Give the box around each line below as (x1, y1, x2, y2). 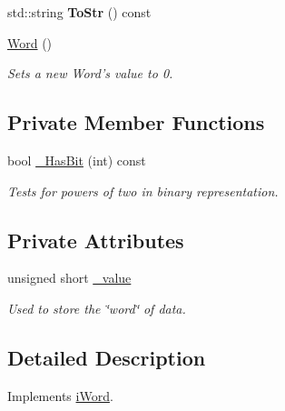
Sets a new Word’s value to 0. (7, 64, 173, 83)
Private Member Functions (7, 108, 265, 136)
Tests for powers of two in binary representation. (7, 181, 279, 200)
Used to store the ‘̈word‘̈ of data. (7, 298, 186, 317)
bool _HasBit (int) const (7, 150, 146, 169)
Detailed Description (7, 343, 206, 371)
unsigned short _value (7, 268, 132, 287)
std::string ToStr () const (7, 3, 152, 21)
